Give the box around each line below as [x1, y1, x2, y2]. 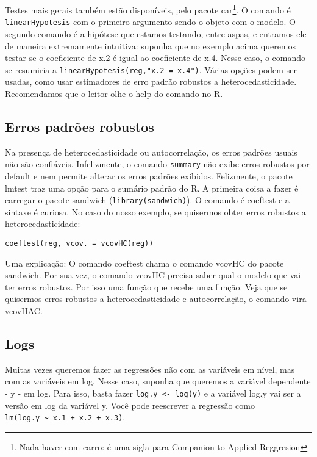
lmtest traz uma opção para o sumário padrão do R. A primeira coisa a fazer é [5, 181, 299, 194]
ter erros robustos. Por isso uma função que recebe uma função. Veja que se [5, 280, 288, 293]
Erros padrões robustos [5, 117, 154, 135]
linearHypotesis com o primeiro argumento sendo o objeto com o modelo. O [5, 15, 296, 28]
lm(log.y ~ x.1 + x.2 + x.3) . [5, 411, 126, 423]
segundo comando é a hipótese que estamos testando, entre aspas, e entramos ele [5, 27, 307, 40]
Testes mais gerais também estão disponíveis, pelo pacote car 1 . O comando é [5, 2, 291, 16]
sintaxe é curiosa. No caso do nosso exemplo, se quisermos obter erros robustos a [5, 205, 306, 218]
